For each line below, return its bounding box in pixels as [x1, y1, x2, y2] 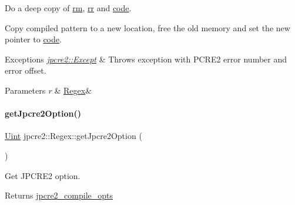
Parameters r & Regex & [5, 84, 92, 96]
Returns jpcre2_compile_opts [5, 189, 113, 201]
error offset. [5, 64, 46, 77]
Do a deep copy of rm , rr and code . [5, 2, 132, 14]
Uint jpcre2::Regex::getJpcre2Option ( [5, 130, 142, 142]
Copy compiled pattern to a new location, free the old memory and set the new [5, 21, 290, 34]
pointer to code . [5, 33, 62, 45]
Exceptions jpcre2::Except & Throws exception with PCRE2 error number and [5, 52, 287, 65]
